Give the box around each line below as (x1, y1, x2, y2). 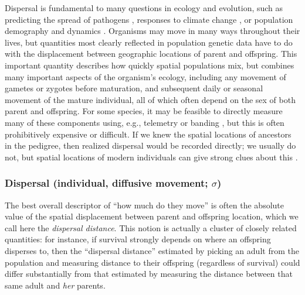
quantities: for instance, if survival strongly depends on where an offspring (5, 233, 271, 245)
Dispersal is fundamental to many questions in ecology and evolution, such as (5, 2, 283, 13)
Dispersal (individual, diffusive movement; (5, 176, 208, 190)
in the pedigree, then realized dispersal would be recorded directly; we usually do (5, 139, 296, 152)
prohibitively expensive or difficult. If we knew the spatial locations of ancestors (5, 128, 292, 140)
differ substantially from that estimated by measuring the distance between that (5, 267, 293, 280)
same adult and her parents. (5, 279, 106, 291)
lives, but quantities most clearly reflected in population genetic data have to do (5, 36, 293, 48)
